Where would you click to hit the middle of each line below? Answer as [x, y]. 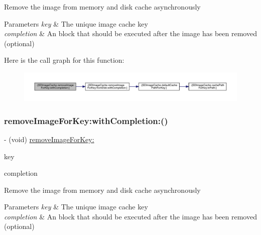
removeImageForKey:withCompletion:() [86, 120]
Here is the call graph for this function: [64, 60]
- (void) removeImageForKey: [49, 139]
